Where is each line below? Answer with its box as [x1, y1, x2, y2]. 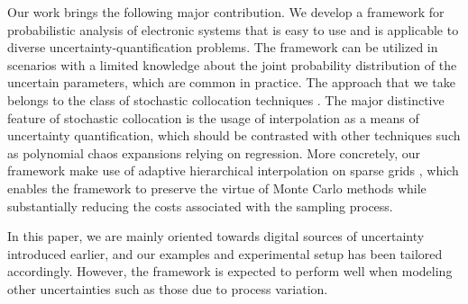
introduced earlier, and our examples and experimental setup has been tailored [7, 244, 443, 263]
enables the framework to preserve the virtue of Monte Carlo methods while [7, 178, 427, 197]
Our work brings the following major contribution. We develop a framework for [7, 3, 445, 21]
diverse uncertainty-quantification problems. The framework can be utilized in [7, 38, 438, 57]
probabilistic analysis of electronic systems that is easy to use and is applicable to [7, 20, 459, 39]
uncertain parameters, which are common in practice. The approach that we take [7, 73, 455, 92]
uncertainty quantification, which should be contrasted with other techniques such [7, 126, 461, 145]
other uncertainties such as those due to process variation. [7, 279, 328, 298]
